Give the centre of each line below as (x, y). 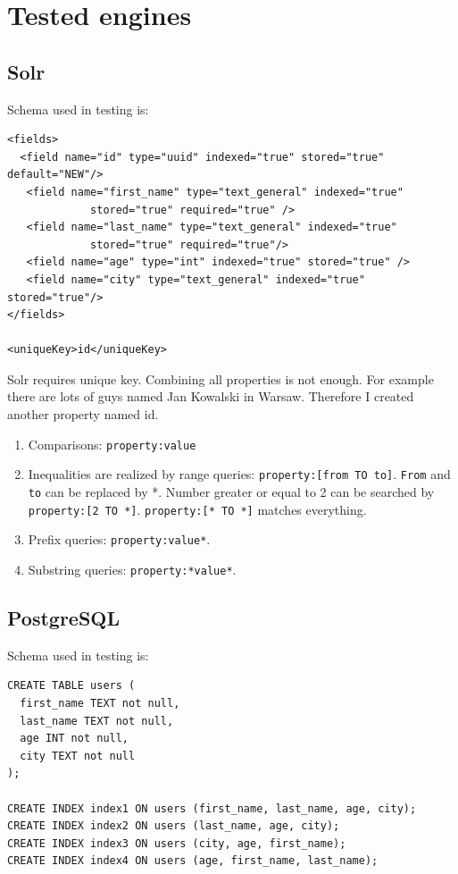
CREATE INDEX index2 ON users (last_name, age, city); (174, 826)
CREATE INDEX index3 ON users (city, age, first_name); (177, 843)
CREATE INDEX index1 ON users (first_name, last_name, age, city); (212, 808)
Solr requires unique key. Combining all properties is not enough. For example (221, 378)
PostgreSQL (64, 618)
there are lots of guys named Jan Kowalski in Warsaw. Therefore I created (211, 396)
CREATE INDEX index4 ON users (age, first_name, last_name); (193, 861)
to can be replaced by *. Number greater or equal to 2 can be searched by (231, 491)
